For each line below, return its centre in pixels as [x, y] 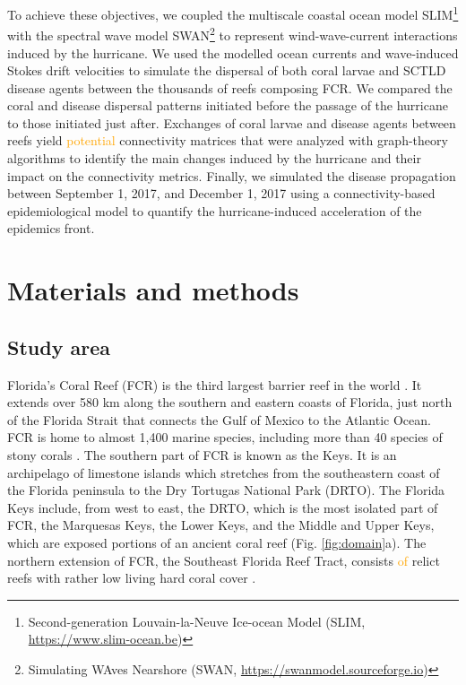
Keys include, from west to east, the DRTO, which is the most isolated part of [223, 507]
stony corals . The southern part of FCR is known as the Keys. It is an [202, 454]
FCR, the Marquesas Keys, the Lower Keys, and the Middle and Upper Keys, [221, 525]
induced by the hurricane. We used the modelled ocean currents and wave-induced [233, 52]
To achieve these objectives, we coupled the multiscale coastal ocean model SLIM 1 [233, 13]
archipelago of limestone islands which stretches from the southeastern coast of [224, 472]
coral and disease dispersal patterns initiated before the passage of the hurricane [228, 105]
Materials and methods [153, 290]
